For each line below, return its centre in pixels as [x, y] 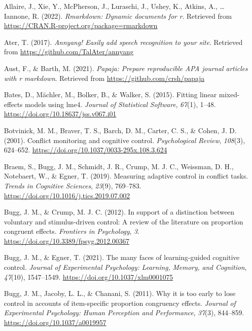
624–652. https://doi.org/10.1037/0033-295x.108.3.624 [86, 150]
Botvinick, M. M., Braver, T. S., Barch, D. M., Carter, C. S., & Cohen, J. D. [120, 130]
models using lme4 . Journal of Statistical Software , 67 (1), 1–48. [120, 104]
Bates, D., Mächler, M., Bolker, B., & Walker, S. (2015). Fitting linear [110, 94]
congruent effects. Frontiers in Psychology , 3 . [72, 231]
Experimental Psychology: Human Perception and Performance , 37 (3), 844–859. [124, 313]
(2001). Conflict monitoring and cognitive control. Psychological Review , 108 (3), [125, 140]
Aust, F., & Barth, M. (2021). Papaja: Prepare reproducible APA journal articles [126, 68]
